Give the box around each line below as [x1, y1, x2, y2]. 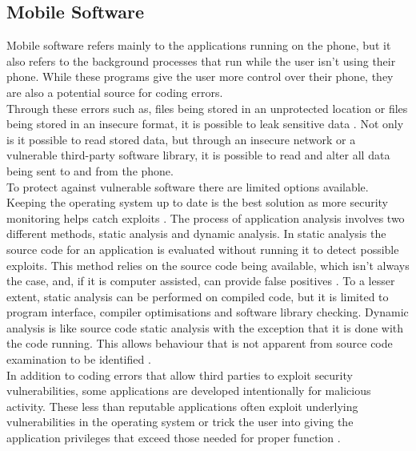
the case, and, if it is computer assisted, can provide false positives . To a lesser [6, 272, 395, 289]
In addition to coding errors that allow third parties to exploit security [6, 366, 353, 383]
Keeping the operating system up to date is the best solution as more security [6, 194, 389, 211]
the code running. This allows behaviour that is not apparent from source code [6, 335, 393, 352]
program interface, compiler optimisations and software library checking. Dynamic [6, 304, 409, 320]
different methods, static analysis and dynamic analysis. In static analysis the [6, 225, 386, 242]
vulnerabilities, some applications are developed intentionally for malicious [6, 382, 371, 399]
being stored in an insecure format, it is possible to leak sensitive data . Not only [6, 115, 404, 132]
